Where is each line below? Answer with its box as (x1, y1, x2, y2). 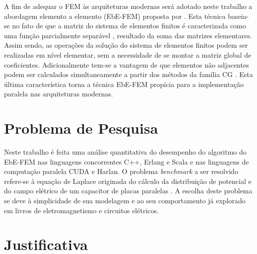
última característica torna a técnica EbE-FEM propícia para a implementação (4, 79, 244, 89)
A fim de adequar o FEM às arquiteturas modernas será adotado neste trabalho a (4, 1, 253, 11)
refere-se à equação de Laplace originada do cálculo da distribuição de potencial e (4, 175, 252, 186)
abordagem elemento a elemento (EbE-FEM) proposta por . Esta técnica (4, 10, 226, 21)
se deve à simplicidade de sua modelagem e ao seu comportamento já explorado (4, 195, 246, 206)
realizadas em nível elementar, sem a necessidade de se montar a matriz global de (4, 49, 252, 60)
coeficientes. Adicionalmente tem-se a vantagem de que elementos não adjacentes (4, 59, 249, 70)
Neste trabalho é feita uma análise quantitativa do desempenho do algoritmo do (4, 147, 247, 157)
